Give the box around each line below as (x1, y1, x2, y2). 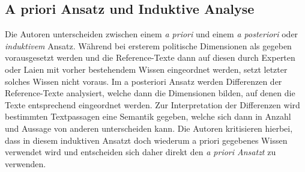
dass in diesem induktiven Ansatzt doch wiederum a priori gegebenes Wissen (5, 134, 288, 146)
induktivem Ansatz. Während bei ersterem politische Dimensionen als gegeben (5, 39, 292, 52)
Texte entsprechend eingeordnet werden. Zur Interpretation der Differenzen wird (5, 98, 300, 111)
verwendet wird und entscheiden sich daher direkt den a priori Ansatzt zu (5, 146, 276, 158)
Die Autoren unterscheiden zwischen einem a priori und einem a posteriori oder (5, 28, 298, 40)
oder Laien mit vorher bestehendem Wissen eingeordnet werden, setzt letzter (5, 63, 288, 75)
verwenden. (5, 157, 46, 170)
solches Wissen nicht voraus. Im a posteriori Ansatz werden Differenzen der (5, 75, 282, 87)
